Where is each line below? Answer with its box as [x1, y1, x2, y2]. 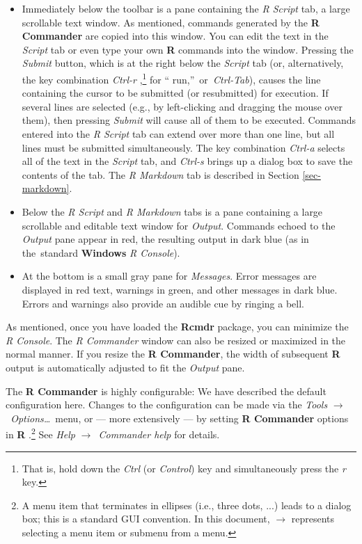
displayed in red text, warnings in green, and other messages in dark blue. [22, 282, 338, 296]
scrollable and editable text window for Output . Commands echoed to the [22, 218, 336, 232]
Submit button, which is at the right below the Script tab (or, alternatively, [22, 56, 344, 70]
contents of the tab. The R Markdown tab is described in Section [22, 167, 299, 182]
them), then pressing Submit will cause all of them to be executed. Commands [22, 113, 356, 127]
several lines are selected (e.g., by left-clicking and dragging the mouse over [22, 99, 343, 113]
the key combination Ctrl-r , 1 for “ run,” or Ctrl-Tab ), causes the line [22, 70, 321, 86]
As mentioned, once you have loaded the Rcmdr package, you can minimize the [6, 319, 349, 334]
